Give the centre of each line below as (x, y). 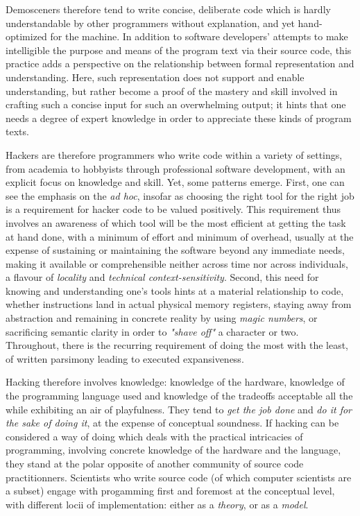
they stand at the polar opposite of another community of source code (155, 463)
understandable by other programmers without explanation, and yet (150, 23)
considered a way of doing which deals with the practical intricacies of (154, 436)
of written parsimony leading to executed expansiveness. (125, 358)
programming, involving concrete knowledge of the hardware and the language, (173, 450)
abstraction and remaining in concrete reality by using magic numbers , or (162, 318)
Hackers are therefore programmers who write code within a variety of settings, (174, 154)
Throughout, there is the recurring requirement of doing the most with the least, (177, 345)
